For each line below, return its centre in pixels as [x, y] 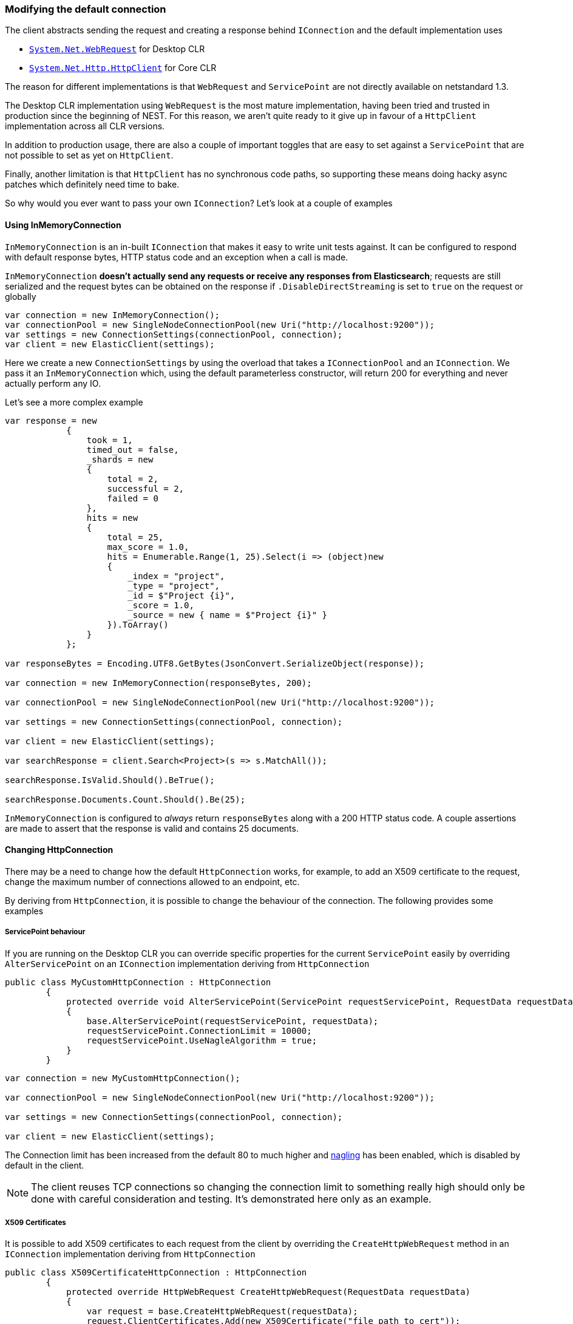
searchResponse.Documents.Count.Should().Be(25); [125, 799]
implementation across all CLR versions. [85, 126]
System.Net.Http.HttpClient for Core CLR [123, 68]
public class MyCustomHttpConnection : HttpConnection [138, 982]
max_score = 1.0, [148, 547]
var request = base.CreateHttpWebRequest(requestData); [222, 1312]
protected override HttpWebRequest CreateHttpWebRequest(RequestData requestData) [269, 1292]
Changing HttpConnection [59, 850]
